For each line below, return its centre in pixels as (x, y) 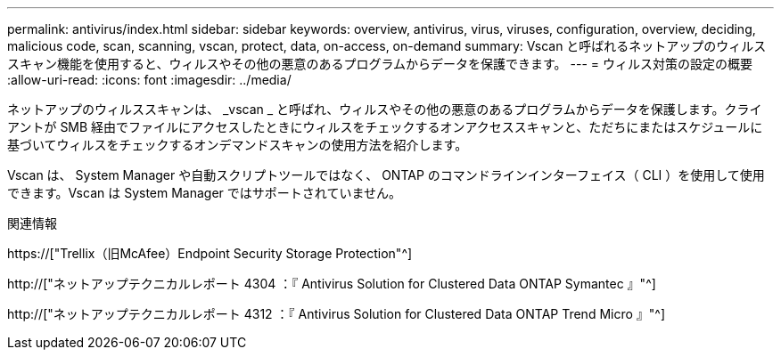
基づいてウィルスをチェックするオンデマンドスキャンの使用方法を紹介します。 (238, 145)
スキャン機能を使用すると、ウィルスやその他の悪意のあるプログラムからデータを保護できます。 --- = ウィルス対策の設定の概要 (380, 64)
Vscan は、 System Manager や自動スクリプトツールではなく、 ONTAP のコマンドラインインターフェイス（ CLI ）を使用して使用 (386, 175)
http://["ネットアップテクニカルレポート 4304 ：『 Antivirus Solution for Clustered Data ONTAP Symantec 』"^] (332, 284)
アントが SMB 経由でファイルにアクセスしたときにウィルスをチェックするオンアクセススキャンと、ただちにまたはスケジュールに (385, 127)
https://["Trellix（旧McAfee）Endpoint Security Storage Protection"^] (210, 253)
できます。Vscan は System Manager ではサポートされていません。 (204, 193)
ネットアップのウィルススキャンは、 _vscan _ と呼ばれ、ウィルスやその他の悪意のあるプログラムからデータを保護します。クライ (385, 109)
